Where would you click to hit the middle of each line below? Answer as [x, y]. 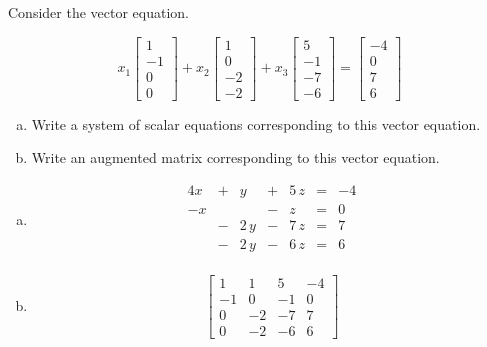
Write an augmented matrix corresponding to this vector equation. [235, 157]
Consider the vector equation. [98, 12]
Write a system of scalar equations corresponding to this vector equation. [256, 123]
